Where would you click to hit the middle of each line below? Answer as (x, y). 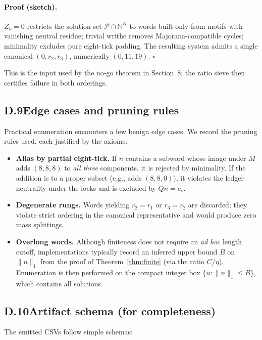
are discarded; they (218, 205)
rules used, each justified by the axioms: (66, 141)
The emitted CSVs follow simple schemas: (68, 332)
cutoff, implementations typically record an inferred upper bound (117, 251)
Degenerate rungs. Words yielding (73, 205)
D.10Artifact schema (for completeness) (110, 310)
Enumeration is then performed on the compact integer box (108, 272)
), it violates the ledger (209, 177)
